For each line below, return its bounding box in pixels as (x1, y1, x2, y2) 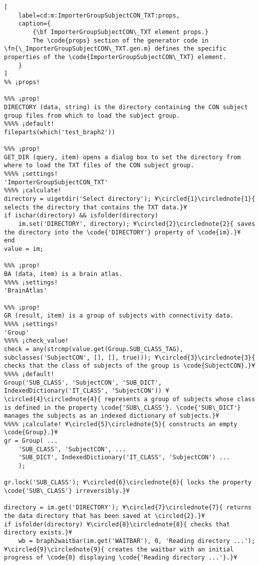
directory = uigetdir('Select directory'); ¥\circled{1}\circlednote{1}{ (4, 195, 255, 203)
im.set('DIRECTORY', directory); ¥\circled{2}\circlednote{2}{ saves (18, 220, 255, 228)
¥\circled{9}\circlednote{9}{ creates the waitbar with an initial (4, 545, 234, 553)
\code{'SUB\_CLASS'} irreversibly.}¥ (4, 487, 130, 495)
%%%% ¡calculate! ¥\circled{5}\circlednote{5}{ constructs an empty (4, 420, 237, 428)
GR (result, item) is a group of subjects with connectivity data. (4, 312, 234, 320)
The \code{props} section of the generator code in (33, 37, 209, 44)
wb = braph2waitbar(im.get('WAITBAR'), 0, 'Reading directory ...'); (18, 537, 255, 544)
